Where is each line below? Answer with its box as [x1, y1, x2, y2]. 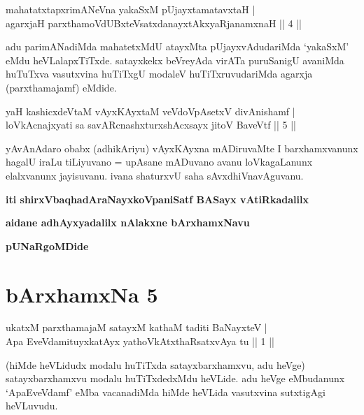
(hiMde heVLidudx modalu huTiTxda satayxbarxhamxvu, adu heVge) [6, 357, 305, 372]
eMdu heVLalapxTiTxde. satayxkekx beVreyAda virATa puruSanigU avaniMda [6, 52, 344, 67]
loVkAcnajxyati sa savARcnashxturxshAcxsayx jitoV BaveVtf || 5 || [6, 117, 296, 132]
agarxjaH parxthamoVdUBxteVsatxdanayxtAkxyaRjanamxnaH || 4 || [6, 15, 302, 30]
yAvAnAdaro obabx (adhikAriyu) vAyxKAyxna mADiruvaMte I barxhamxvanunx [6, 140, 358, 155]
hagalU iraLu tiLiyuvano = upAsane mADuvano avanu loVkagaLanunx [6, 154, 313, 169]
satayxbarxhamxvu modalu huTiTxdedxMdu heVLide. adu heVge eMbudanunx [6, 371, 345, 386]
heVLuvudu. [6, 398, 58, 413]
